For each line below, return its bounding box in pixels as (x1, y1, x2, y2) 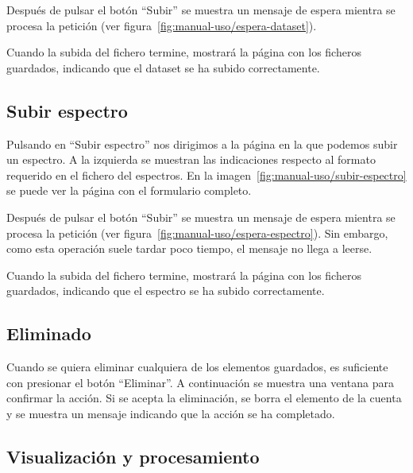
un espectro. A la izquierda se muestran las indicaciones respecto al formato (6, 151, 376, 168)
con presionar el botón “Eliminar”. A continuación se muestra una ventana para (6, 374, 394, 390)
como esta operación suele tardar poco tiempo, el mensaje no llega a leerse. (6, 240, 372, 257)
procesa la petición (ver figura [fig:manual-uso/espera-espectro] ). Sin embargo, (6, 224, 388, 241)
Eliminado (6, 321, 91, 346)
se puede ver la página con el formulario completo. (6, 182, 252, 199)
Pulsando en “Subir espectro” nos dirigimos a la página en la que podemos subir (6, 135, 398, 152)
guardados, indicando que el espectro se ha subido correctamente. (6, 282, 325, 299)
